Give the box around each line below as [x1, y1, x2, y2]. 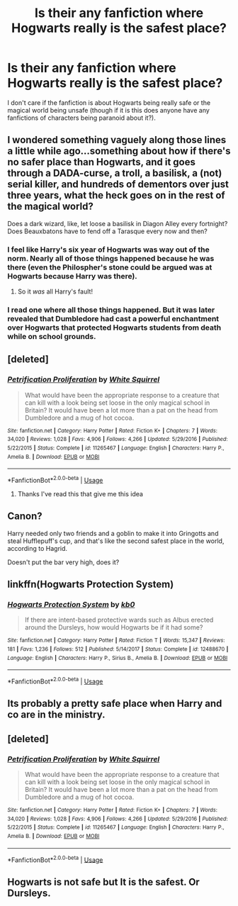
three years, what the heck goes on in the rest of [7, 189, 225, 201]
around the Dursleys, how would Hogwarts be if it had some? [24, 623, 203, 632]
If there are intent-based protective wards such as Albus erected [24, 615, 214, 625]
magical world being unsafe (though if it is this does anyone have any [7, 106, 210, 114]
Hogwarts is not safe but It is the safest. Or [7, 876, 200, 888]
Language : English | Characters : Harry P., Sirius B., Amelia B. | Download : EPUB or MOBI [7, 654, 228, 661]
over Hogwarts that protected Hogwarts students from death [7, 323, 222, 332]
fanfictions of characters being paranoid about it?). [7, 113, 156, 122]
